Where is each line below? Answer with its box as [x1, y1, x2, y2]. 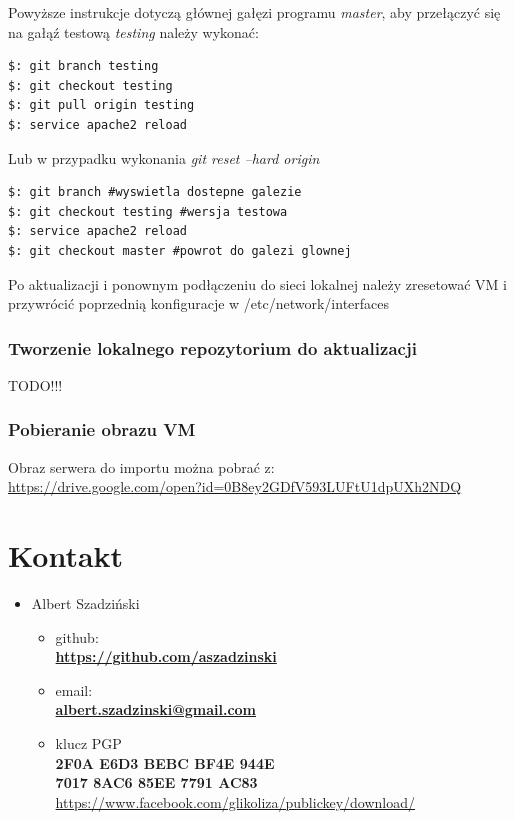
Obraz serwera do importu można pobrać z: [8, 456, 275, 477]
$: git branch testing [8, 59, 159, 74]
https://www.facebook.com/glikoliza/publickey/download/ [55, 791, 416, 812]
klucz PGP [55, 733, 122, 754]
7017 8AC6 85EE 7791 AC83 [55, 772, 258, 793]
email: [55, 679, 93, 700]
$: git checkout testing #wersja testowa [8, 204, 288, 219]
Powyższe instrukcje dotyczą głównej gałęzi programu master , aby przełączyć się [8, 2, 501, 22]
